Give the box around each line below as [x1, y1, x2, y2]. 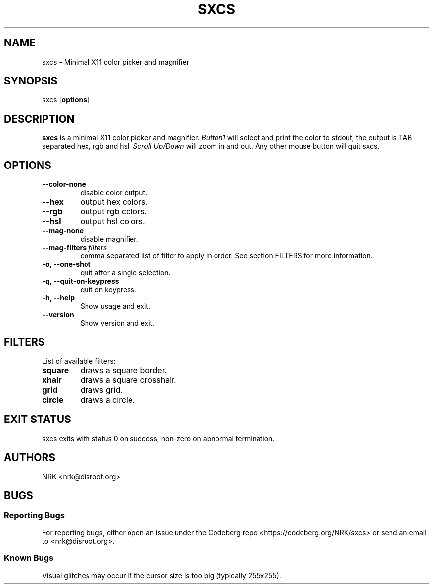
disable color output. [80, 188, 148, 197]
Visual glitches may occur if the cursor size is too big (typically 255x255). [42, 571, 281, 580]
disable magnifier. [80, 235, 138, 244]
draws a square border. [80, 365, 167, 375]
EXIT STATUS [4, 413, 71, 426]
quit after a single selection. [80, 268, 171, 277]
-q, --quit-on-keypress [42, 277, 119, 286]
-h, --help [42, 294, 75, 302]
